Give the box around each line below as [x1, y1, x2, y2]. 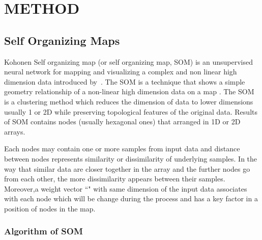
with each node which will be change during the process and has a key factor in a [4, 193, 258, 204]
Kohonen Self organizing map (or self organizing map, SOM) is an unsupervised [4, 56, 253, 67]
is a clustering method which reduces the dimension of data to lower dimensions [4, 96, 253, 106]
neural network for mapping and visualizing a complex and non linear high [4, 66, 237, 77]
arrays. [4, 126, 25, 137]
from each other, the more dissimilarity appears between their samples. [4, 173, 225, 184]
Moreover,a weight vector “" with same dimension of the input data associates [4, 183, 247, 194]
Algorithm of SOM [4, 225, 83, 237]
